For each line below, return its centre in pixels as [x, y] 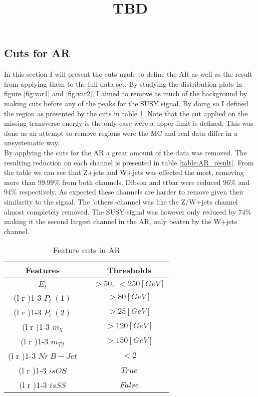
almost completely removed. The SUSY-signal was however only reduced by [120, 211]
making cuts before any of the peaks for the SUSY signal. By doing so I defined [126, 103]
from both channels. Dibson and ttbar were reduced [141, 182]
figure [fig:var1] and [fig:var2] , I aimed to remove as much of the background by [126, 93]
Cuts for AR [37, 53]
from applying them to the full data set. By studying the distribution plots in [123, 83]
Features [43, 270]
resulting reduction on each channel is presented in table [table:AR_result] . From [129, 162]
